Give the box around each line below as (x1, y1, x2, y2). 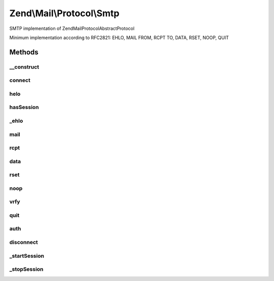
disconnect (9, 239, 38, 246)
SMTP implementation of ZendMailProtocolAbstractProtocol (9, 25, 134, 31)
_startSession (9, 252, 44, 259)
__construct (9, 63, 40, 71)
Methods (9, 48, 39, 56)
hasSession (9, 104, 39, 111)
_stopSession (9, 266, 44, 273)
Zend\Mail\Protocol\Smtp (9, 8, 120, 19)
